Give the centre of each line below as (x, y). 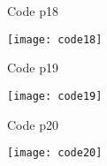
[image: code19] (55, 96)
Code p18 (33, 11)
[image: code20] (55, 153)
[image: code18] (55, 39)
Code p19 (33, 68)
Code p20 (33, 124)
